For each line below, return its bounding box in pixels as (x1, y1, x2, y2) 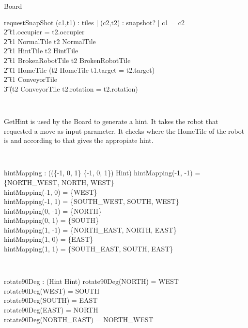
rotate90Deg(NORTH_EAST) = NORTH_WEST (4, 314, 154, 324)
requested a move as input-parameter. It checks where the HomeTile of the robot (4, 125, 245, 136)
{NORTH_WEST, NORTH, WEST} (4, 177, 114, 187)
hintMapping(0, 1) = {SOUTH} (4, 215, 99, 225)
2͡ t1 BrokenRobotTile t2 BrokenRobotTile (4, 55, 131, 65)
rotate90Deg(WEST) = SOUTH (4, 285, 100, 296)
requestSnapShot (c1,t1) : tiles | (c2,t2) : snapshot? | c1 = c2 (4, 17, 185, 27)
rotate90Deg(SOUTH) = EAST (4, 295, 98, 305)
